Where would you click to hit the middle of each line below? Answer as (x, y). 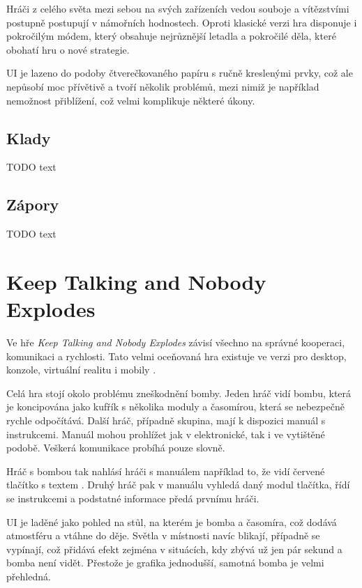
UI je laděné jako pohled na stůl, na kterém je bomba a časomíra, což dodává (172, 521)
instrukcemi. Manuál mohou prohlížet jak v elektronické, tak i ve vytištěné (166, 434)
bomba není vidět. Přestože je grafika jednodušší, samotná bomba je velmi (165, 563)
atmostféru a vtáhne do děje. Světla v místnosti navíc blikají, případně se (163, 535)
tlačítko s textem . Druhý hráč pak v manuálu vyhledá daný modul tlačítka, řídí (178, 485)
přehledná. (29, 576)
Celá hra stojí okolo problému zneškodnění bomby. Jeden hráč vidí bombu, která (179, 393)
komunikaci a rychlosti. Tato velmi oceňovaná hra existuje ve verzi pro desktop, (176, 356)
